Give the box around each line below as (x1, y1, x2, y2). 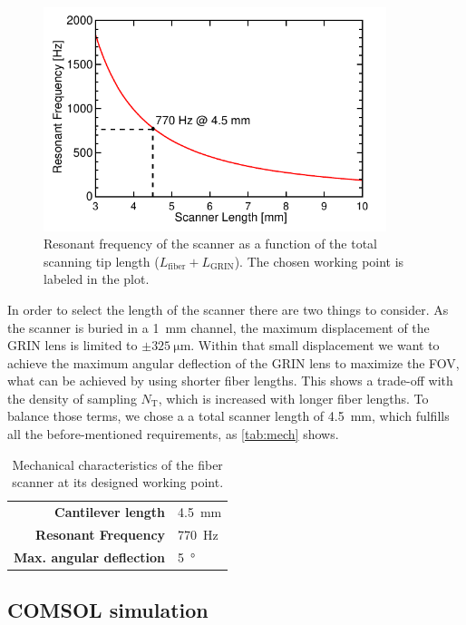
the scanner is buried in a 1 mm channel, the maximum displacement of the (7, 317, 430, 337)
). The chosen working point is (234, 251, 404, 270)
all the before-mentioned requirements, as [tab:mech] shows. (7, 425, 339, 444)
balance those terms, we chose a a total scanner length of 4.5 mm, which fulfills (7, 406, 450, 425)
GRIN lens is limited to (7, 336, 138, 355)
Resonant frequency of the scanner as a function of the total (44, 234, 378, 253)
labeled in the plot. (44, 269, 150, 288)
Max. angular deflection (14, 547, 166, 566)
